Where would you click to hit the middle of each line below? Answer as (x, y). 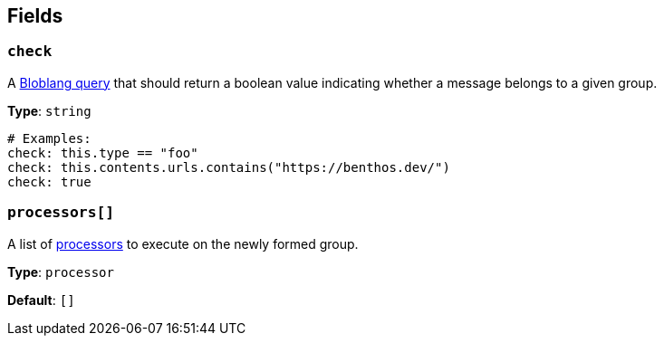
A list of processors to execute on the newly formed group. (183, 243)
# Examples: (49, 138)
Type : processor (61, 272)
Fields (35, 16)
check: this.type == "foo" (103, 152)
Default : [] (41, 300)
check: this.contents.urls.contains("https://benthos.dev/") (229, 167)
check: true (49, 181)
